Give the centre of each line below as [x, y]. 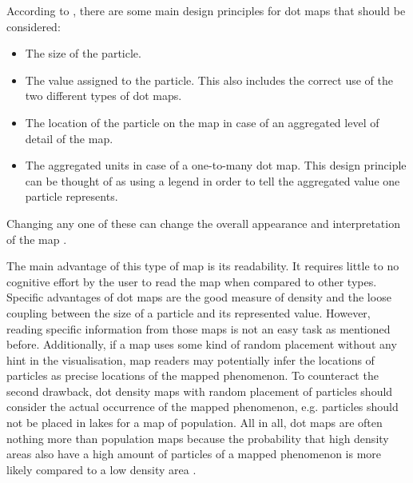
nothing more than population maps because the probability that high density [198, 438]
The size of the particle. [83, 53]
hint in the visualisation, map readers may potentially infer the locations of [191, 359]
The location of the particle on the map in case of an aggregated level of [202, 122]
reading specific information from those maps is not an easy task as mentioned [199, 328]
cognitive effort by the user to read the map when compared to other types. [192, 281]
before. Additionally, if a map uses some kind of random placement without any [202, 344]
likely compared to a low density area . [101, 469]
